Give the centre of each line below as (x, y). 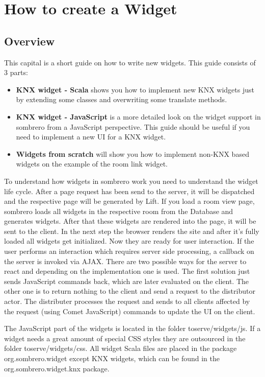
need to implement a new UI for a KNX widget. (91, 137)
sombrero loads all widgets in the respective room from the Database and (119, 211)
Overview (30, 41)
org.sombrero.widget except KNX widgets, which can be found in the (112, 358)
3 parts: (16, 72)
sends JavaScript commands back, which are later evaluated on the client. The (127, 281)
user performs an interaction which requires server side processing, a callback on (129, 251)
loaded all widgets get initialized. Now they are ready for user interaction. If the (129, 241)
